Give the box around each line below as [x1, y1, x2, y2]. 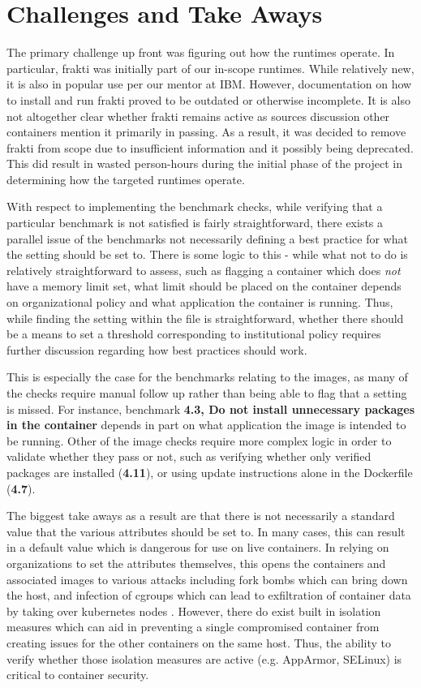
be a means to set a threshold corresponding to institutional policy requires [6, 325, 381, 342]
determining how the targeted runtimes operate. [6, 170, 245, 187]
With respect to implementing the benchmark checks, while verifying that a [6, 198, 383, 215]
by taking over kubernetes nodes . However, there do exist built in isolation [6, 602, 381, 619]
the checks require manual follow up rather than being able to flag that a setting [6, 385, 407, 401]
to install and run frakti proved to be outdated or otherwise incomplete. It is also [6, 91, 410, 108]
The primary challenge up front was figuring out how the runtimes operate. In [6, 44, 395, 61]
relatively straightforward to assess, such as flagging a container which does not [6, 261, 401, 278]
